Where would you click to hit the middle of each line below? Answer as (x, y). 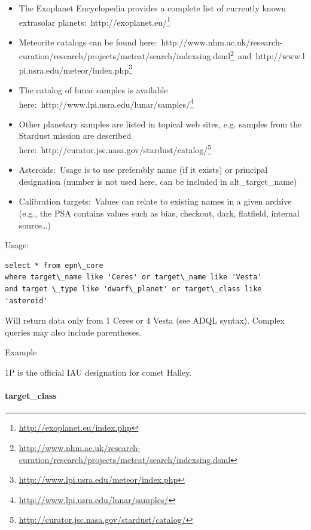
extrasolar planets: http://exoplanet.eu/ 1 (94, 21)
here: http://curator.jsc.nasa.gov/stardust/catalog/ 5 (115, 148)
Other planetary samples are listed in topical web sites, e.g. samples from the (160, 124)
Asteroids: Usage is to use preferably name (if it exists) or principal (143, 170)
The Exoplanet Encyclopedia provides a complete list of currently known (153, 8)
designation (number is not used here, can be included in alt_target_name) (158, 181)
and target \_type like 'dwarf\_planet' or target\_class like (133, 289)
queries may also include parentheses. (73, 332)
